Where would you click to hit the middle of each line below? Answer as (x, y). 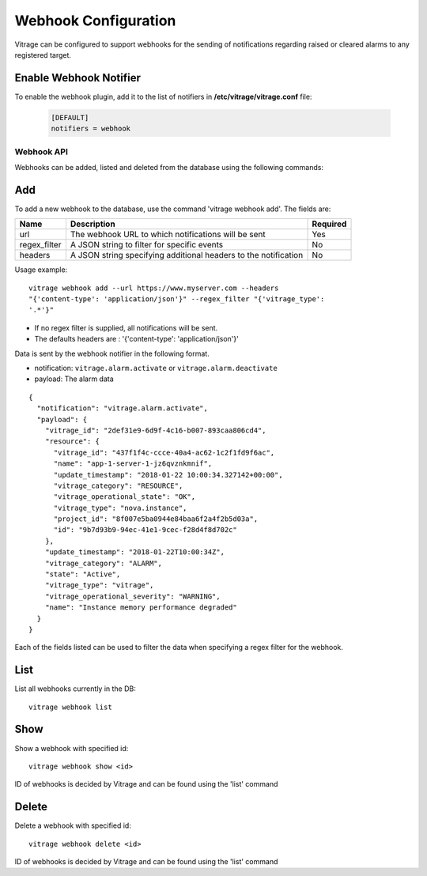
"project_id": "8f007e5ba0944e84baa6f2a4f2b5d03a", (156, 519)
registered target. (43, 55)
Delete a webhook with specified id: (73, 825)
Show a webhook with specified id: (72, 748)
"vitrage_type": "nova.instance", (120, 508)
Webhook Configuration (95, 21)
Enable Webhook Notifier (78, 78)
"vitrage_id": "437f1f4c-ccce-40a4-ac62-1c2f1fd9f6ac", (164, 452)
